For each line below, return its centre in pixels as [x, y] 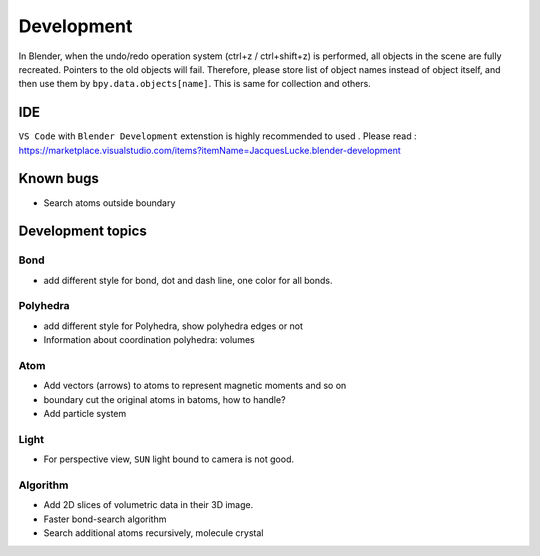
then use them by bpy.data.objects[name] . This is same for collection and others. [195, 84]
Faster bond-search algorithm [105, 519]
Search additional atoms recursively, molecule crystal [153, 533]
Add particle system [85, 414]
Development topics [82, 231]
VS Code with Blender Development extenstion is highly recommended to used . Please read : [217, 136]
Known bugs [59, 178]
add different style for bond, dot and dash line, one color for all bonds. [188, 280]
